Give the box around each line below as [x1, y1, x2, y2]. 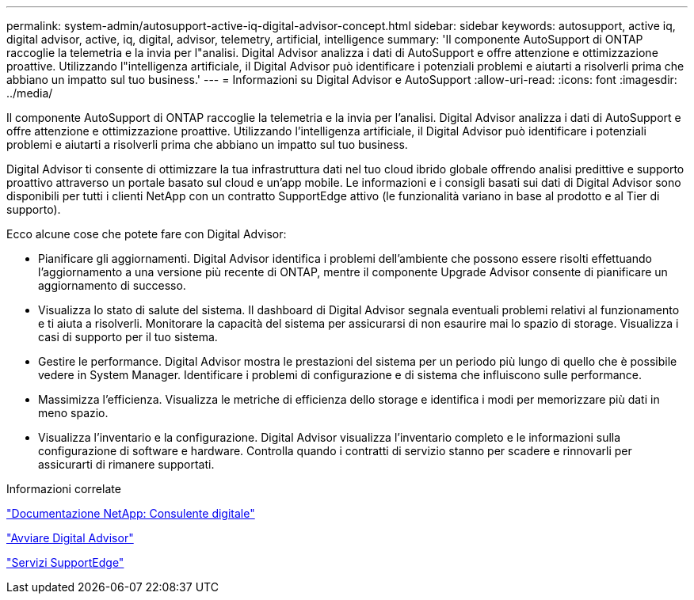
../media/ [6, 86, 53, 100]
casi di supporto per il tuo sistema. [38, 330, 218, 344]
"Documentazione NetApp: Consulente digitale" [6, 507, 255, 520]
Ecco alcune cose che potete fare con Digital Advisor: [6, 227, 287, 241]
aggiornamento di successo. [38, 279, 186, 292]
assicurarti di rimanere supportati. [38, 458, 215, 471]
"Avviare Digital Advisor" [6, 531, 134, 545]
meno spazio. [38, 406, 109, 420]
